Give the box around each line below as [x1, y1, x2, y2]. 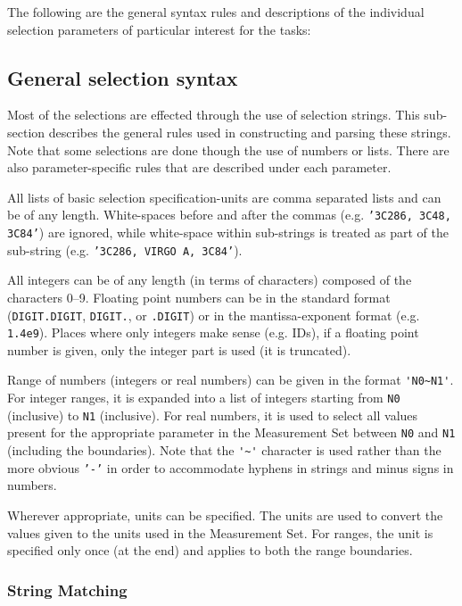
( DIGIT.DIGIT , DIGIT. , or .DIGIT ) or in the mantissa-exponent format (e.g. [7, 305, 420, 324]
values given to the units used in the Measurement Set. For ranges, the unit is [7, 523, 433, 542]
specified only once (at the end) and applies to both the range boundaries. [7, 541, 413, 560]
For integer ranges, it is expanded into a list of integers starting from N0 [7, 388, 400, 407]
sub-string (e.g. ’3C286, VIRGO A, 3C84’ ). [7, 240, 243, 259]
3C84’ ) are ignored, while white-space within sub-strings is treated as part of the [7, 223, 449, 242]
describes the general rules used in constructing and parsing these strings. [48, 122, 451, 141]
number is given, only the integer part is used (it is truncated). [7, 340, 351, 359]
